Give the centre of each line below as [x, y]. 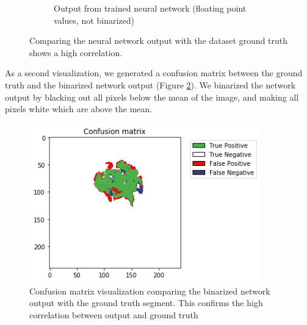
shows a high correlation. [76, 52]
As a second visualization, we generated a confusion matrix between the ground [154, 73]
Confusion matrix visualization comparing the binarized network [150, 291]
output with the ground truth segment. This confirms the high [146, 303]
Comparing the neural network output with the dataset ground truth [159, 41]
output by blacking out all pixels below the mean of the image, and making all [152, 97]
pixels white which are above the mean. [79, 109]
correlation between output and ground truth [114, 315]
